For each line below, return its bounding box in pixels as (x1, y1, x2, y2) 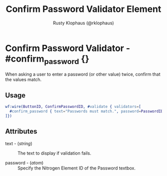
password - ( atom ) (5, 160, 44, 166)
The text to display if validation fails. (17, 150, 91, 156)
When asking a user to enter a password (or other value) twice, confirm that (5, 71, 161, 78)
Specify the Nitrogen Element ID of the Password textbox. (17, 165, 136, 171)
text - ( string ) (5, 140, 32, 146)
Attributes (5, 127, 37, 136)
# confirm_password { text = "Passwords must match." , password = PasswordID (9, 108, 164, 114)
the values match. (5, 77, 42, 83)
